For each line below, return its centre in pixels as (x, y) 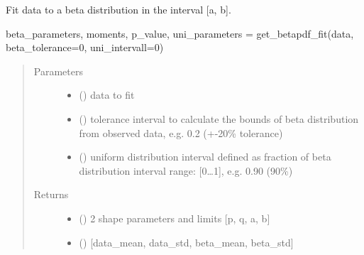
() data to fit (107, 95)
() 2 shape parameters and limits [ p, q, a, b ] (175, 218)
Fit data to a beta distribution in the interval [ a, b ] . (118, 9)
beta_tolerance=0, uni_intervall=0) (85, 47)
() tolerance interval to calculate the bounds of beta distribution (219, 118)
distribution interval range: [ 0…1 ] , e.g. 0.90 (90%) (186, 170)
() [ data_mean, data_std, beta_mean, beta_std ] (186, 242)
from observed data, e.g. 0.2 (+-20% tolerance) (181, 132)
